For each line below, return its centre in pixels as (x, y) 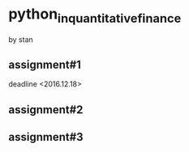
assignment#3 (46, 137)
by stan (21, 39)
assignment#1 (45, 64)
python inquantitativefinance (95, 15)
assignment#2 (46, 110)
